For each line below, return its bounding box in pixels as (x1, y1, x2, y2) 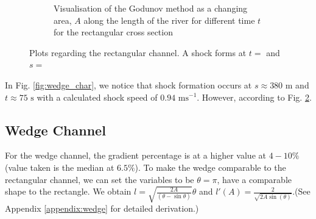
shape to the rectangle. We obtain (5, 185, 132, 198)
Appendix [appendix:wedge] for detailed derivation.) (5, 202, 199, 215)
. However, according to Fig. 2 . (197, 90, 312, 103)
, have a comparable (217, 173, 292, 185)
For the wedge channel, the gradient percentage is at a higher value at (5, 149, 266, 162)
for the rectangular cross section (54, 26, 173, 38)
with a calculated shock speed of (37, 90, 158, 103)
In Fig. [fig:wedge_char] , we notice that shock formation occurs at (5, 78, 252, 91)
